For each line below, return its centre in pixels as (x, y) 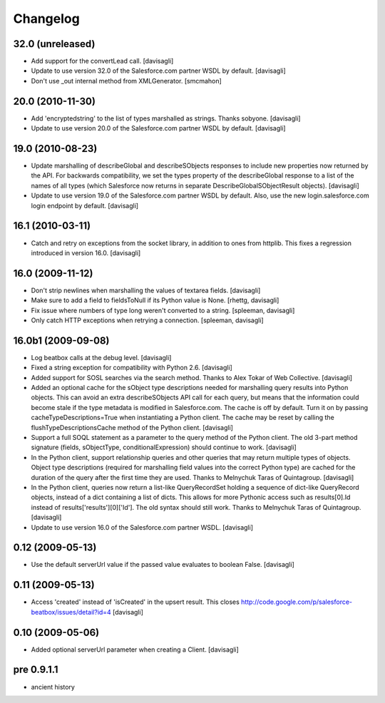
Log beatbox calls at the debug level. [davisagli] (101, 357)
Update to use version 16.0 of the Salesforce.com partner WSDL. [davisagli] (142, 527)
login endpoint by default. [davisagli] (85, 205)
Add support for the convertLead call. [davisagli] (102, 61)
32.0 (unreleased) (54, 44)
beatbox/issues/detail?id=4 (71, 612)
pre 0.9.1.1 (36, 670)
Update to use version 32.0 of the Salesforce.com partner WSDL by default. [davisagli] (159, 71)
